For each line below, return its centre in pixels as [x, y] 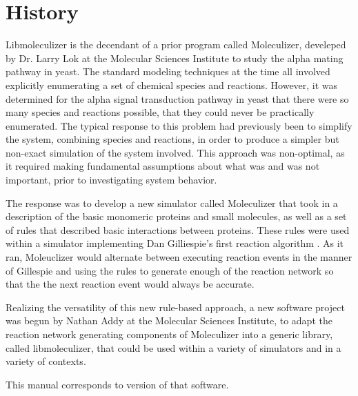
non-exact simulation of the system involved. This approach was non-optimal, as [175, 152]
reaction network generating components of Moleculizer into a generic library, [169, 334]
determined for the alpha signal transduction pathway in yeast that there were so [177, 98]
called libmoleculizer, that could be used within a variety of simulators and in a [173, 347]
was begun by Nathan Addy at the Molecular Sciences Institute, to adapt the [169, 320]
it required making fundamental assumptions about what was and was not [163, 166]
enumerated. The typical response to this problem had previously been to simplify [179, 125]
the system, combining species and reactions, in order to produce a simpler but [172, 139]
